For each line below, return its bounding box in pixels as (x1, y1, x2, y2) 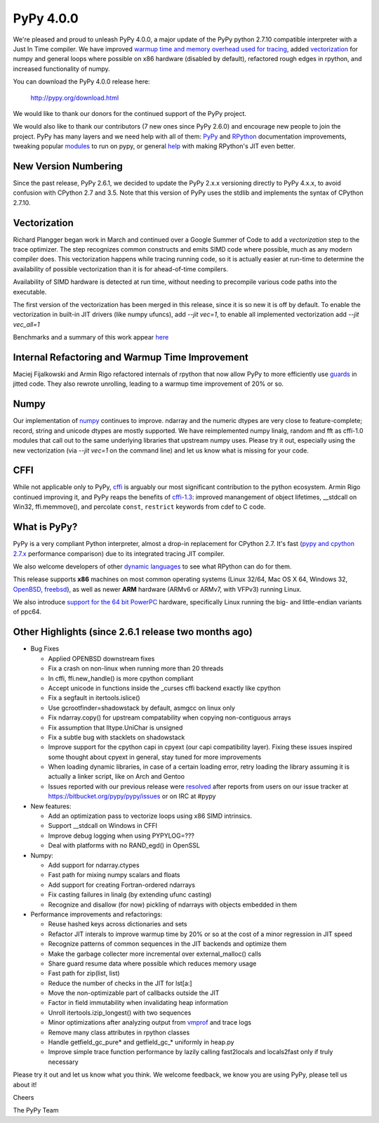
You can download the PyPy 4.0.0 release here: (13, 77, 150, 86)
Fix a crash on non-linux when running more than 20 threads (48, 664, 224, 673)
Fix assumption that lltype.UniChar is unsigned (48, 723, 183, 732)
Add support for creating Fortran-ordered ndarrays (48, 881, 196, 889)
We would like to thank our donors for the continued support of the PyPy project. (13, 109, 247, 117)
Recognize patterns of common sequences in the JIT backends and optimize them (48, 940, 287, 948)
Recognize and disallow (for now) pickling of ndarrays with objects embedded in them (48, 900, 298, 909)
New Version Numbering (13, 160, 123, 172)
